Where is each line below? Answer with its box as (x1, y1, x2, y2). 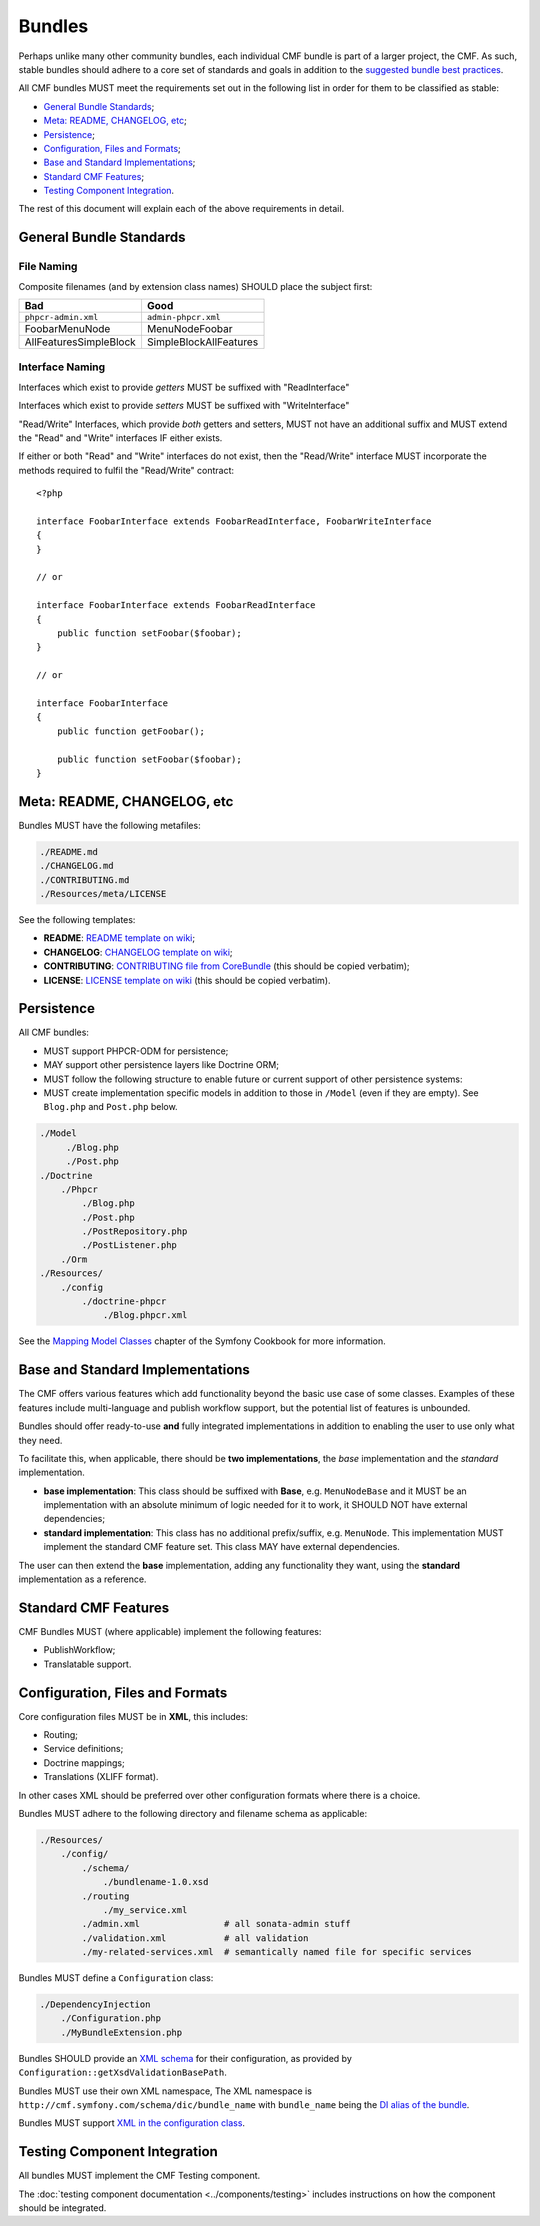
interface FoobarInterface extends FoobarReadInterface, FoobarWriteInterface (36, 515, 432, 527)
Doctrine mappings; (43, 1756, 125, 1769)
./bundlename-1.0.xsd (102, 1876, 209, 1888)
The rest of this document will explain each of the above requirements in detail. (18, 203, 345, 215)
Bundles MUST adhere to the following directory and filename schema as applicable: (18, 1807, 368, 1819)
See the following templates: (18, 913, 136, 925)
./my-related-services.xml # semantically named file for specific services (81, 1946, 472, 1958)
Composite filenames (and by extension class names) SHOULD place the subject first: (18, 280, 373, 292)
